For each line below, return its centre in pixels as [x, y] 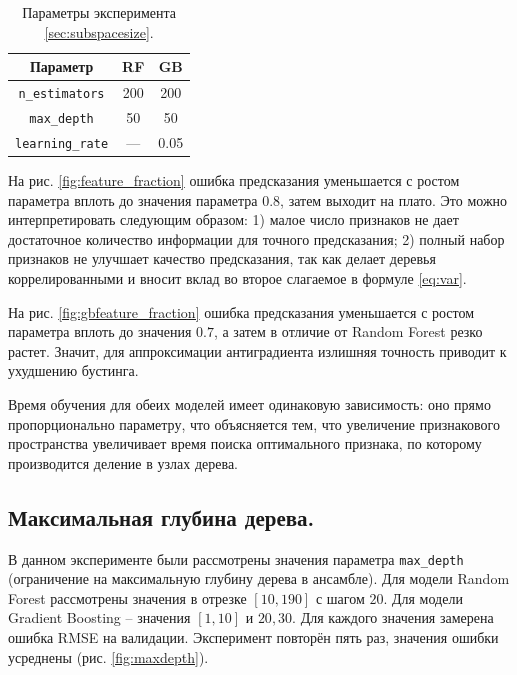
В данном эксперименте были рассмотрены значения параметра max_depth [236, 558]
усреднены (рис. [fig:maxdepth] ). [108, 656]
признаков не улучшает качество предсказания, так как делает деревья [222, 258]
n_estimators [61, 94]
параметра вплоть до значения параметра [133, 199]
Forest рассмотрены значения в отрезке [127, 597]
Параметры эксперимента [99, 12]
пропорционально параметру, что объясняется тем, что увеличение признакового [254, 423]
